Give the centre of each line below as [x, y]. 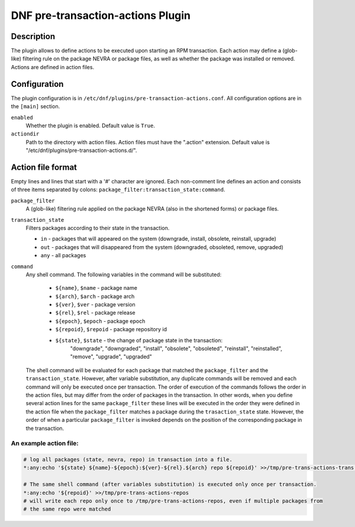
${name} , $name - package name [96, 288]
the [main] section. [35, 106]
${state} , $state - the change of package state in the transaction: [139, 340]
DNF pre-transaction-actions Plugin [101, 15]
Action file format [44, 167]
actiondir [25, 134]
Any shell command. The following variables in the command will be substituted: [124, 274]
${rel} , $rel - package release [95, 313]
